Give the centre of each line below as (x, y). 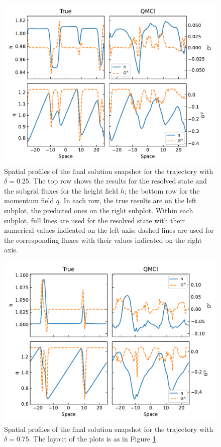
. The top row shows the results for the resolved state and (118, 181)
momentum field (29, 200)
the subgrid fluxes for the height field (61, 190)
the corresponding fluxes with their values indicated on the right (103, 240)
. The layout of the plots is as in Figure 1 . (93, 439)
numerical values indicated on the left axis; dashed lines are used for (109, 230)
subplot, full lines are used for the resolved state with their (94, 220)
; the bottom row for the (162, 190)
